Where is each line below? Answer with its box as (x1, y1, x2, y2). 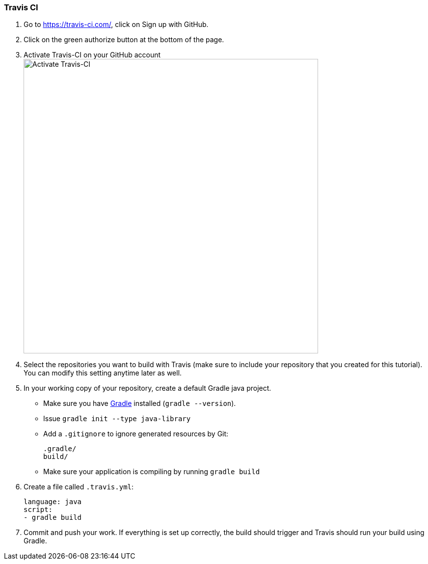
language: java (24, 498, 82, 506)
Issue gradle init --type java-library (43, 414, 191, 423)
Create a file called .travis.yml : (24, 483, 134, 491)
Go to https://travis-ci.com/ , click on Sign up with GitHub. (24, 20, 209, 29)
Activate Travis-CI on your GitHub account (24, 51, 161, 59)
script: (24, 506, 53, 514)
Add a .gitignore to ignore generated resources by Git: (43, 430, 229, 438)
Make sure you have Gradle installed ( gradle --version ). (43, 399, 236, 408)
